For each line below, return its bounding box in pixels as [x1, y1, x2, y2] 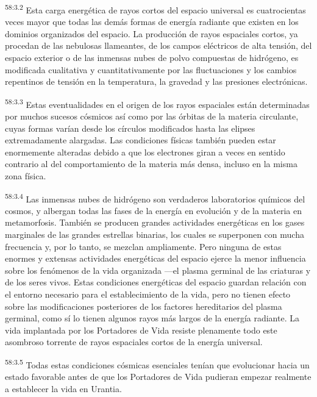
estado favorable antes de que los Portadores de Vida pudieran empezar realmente [5, 370, 312, 383]
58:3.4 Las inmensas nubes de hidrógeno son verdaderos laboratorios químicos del [5, 190, 305, 205]
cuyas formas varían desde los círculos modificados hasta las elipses [5, 121, 255, 134]
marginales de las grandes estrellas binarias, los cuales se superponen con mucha [5, 228, 304, 241]
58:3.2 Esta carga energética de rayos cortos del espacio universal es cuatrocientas [5, 2, 306, 16]
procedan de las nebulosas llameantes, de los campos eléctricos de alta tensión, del [5, 39, 312, 52]
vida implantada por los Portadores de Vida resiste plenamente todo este [5, 323, 277, 336]
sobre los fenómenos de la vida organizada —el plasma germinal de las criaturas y [5, 263, 311, 276]
